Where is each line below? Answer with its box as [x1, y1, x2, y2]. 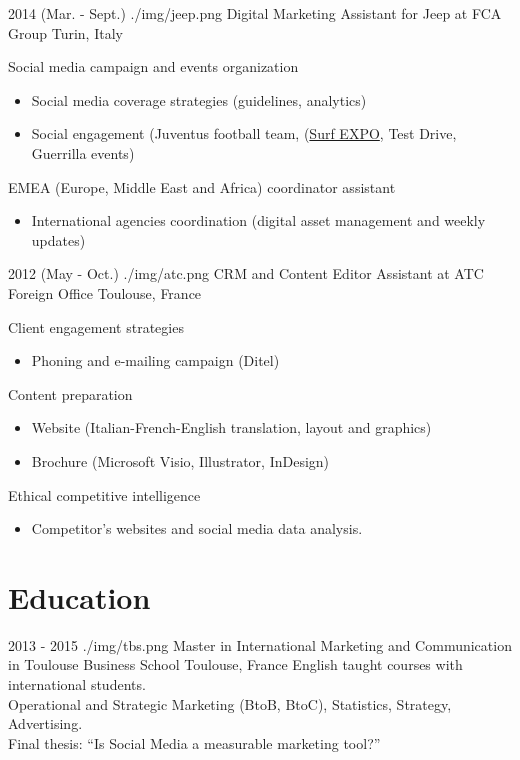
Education [8, 576, 151, 617]
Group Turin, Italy [8, 22, 123, 43]
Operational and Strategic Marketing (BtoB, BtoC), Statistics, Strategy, [8, 693, 452, 714]
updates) [31, 229, 86, 250]
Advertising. [8, 713, 83, 734]
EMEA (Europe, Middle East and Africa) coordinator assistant [8, 176, 396, 197]
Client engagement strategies [8, 316, 184, 337]
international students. [8, 674, 146, 694]
